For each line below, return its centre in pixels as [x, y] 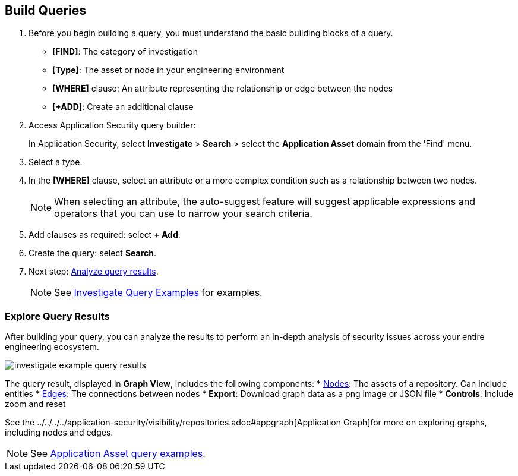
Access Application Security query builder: [112, 125]
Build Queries [46, 10]
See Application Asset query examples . [118, 454]
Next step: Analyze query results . [94, 272]
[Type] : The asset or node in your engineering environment [168, 70]
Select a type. [56, 162]
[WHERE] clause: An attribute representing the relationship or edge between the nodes [223, 89]
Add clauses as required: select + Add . [105, 235]
